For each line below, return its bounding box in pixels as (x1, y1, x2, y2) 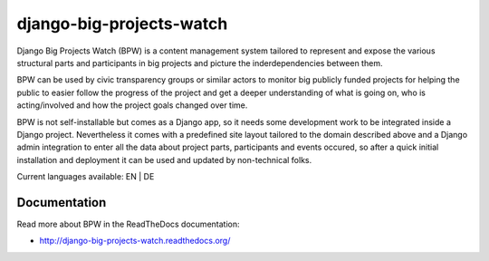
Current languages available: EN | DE (16, 171, 155, 182)
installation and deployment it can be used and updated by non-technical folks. (16, 154, 312, 165)
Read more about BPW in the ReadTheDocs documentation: (16, 218, 240, 229)
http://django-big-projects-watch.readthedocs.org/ (39, 236, 231, 246)
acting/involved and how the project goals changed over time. (16, 100, 248, 111)
